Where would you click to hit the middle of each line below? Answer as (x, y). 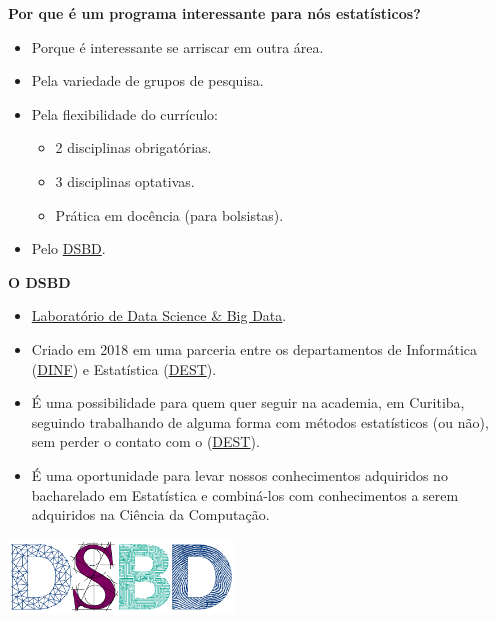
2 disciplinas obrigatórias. (133, 147)
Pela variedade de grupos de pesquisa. (147, 80)
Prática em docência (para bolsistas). (169, 214)
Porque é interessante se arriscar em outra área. (177, 46)
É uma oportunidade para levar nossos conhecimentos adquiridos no (239, 474)
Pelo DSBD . (68, 248)
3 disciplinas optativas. (125, 180)
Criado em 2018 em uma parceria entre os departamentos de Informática (254, 348)
